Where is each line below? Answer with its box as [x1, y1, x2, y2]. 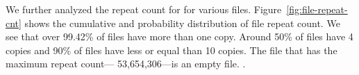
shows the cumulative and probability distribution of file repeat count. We [24, 15, 340, 30]
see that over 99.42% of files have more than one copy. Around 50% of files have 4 [6, 29, 353, 44]
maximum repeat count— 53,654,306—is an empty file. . [6, 56, 246, 71]
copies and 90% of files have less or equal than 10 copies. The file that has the [6, 42, 337, 57]
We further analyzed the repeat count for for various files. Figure [6, 2, 282, 16]
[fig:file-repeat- [286, 2, 348, 16]
